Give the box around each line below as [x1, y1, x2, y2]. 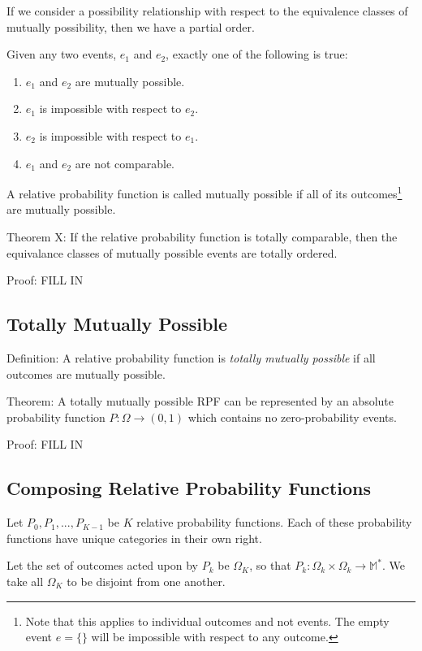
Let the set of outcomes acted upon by [6, 557, 198, 574]
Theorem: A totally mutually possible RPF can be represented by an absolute [6, 393, 394, 410]
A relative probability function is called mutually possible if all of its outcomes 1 [6, 183, 403, 202]
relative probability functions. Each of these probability [136, 514, 412, 531]
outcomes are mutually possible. [6, 365, 166, 382]
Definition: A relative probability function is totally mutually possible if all [6, 349, 376, 366]
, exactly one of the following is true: [166, 46, 348, 63]
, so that [249, 557, 291, 574]
